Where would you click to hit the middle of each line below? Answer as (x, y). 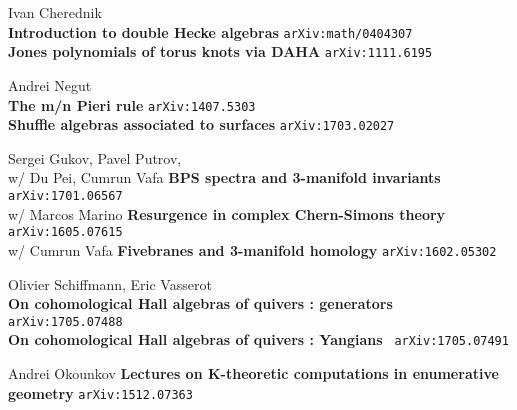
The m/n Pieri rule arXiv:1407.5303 (132, 104)
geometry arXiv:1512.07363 (100, 392)
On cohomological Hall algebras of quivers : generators (200, 303)
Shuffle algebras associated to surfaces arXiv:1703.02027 (201, 124)
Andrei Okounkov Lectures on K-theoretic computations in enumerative (253, 373)
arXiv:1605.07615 (65, 232)
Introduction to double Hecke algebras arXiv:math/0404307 (210, 31)
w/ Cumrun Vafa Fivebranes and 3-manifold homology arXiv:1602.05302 (252, 249)
